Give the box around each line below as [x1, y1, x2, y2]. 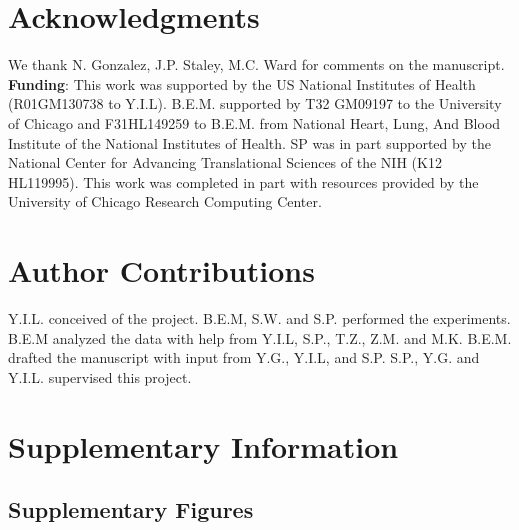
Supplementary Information [8, 425, 399, 466]
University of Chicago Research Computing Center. [8, 191, 322, 212]
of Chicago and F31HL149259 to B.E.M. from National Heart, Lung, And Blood [8, 112, 501, 133]
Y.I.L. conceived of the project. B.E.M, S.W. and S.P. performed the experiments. [8, 308, 511, 328]
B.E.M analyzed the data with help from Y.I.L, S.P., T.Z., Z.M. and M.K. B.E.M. [8, 327, 512, 348]
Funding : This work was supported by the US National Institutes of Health [8, 73, 476, 94]
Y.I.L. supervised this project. [8, 366, 192, 387]
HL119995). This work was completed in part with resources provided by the [8, 171, 479, 192]
